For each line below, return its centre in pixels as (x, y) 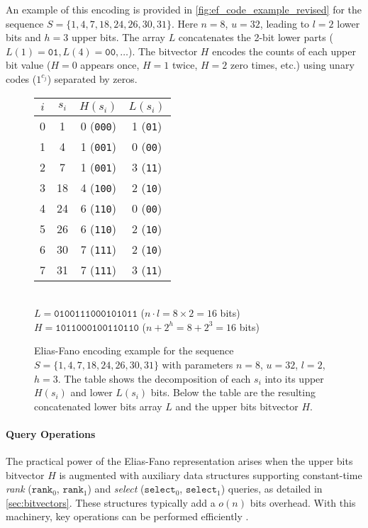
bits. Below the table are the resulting (233, 392)
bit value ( (28, 65)
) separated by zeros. (92, 78)
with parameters (197, 364)
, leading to (285, 23)
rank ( (19, 489)
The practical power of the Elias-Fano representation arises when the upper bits (179, 461)
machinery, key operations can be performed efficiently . (127, 516)
